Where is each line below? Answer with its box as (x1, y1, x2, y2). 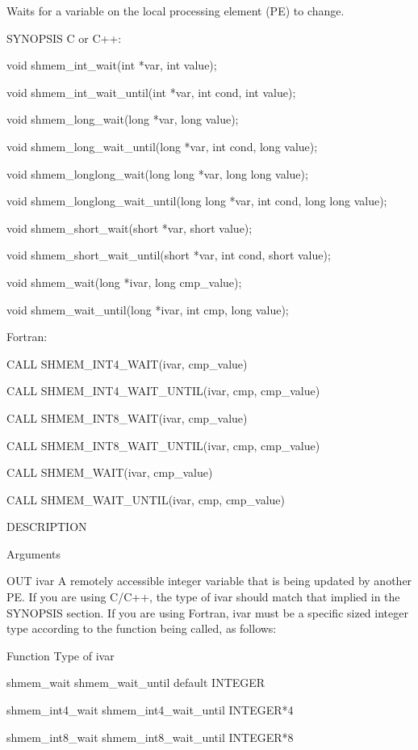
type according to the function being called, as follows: (6, 620, 277, 637)
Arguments (6, 545, 61, 562)
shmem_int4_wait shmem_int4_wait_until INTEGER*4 (6, 702, 294, 718)
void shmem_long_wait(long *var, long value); (6, 111, 239, 128)
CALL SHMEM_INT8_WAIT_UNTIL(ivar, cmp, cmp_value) (6, 436, 320, 453)
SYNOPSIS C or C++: (6, 29, 122, 46)
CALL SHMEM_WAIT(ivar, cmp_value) (6, 464, 213, 481)
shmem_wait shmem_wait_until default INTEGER (6, 674, 265, 691)
